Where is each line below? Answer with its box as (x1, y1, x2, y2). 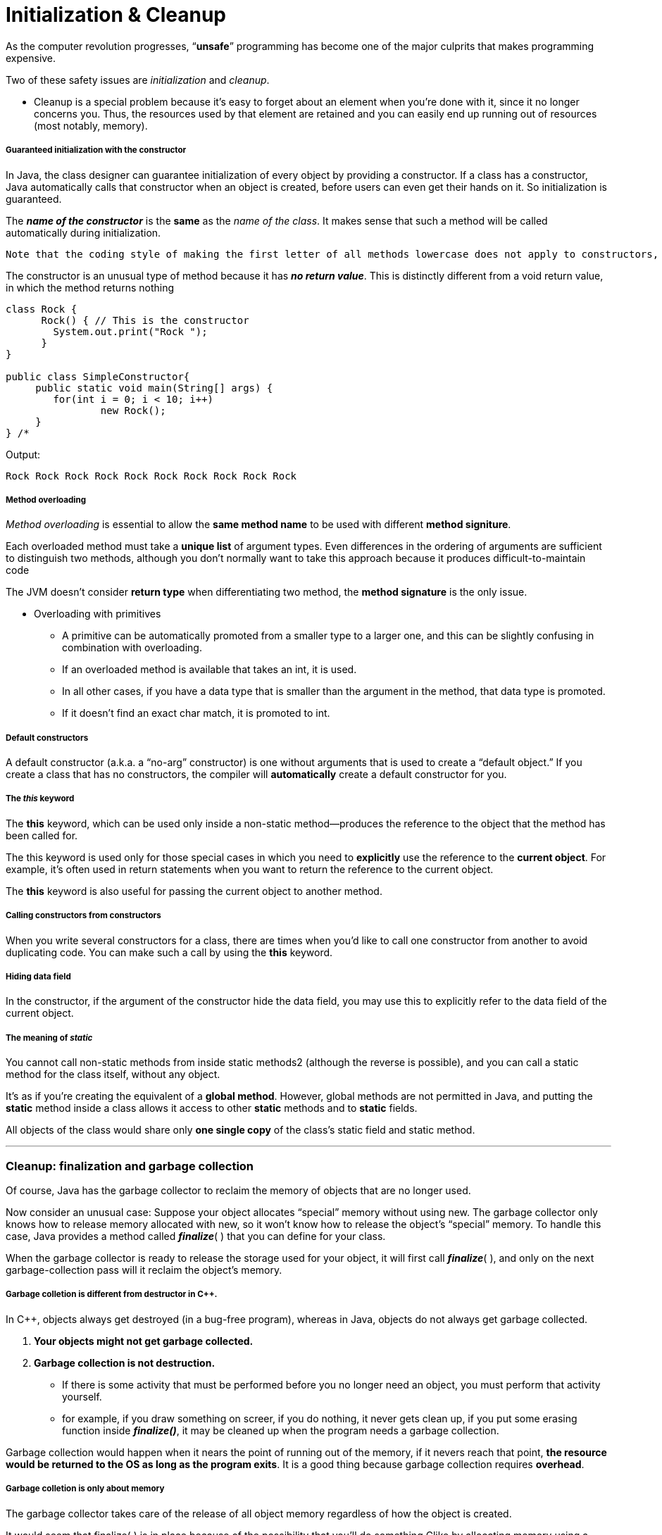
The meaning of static (6, 1032, 93, 1043)
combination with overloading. (62, 641, 202, 654)
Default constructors (6, 732, 89, 743)
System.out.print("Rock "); (53, 325, 208, 337)
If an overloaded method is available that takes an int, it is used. (62, 663, 357, 676)
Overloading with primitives (34, 608, 161, 620)
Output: (6, 448, 41, 461)
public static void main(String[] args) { (35, 382, 273, 394)
